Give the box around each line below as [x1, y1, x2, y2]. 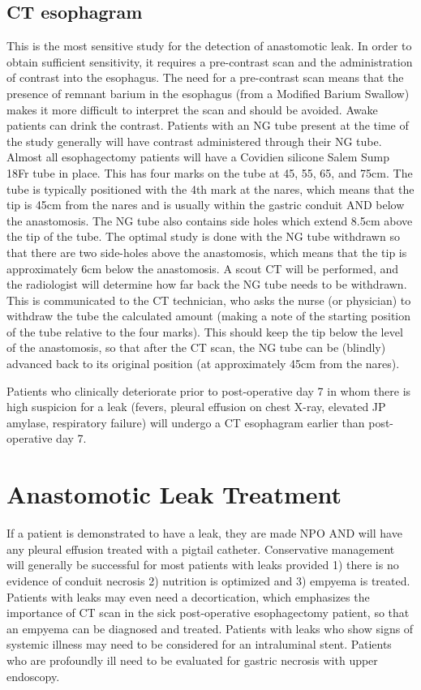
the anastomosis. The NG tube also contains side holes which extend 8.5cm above [6, 212, 413, 229]
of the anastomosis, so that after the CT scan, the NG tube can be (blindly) [6, 339, 386, 356]
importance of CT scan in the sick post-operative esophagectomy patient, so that [6, 604, 410, 621]
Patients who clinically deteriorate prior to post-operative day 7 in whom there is [6, 382, 411, 399]
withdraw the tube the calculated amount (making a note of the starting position [6, 307, 411, 324]
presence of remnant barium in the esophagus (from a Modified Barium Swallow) [6, 84, 410, 101]
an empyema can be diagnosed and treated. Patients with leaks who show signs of [6, 619, 414, 636]
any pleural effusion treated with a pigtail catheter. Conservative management [6, 540, 395, 557]
